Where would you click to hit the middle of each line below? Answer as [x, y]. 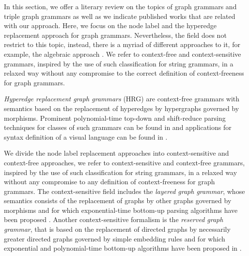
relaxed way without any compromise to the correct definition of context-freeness [124, 73]
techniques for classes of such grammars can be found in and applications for [118, 127]
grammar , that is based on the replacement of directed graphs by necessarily [117, 229]
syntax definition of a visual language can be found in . [86, 136]
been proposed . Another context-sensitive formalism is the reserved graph [114, 219]
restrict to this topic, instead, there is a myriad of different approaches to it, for [122, 44]
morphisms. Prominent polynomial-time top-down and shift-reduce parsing [115, 118]
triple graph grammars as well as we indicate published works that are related [120, 16]
